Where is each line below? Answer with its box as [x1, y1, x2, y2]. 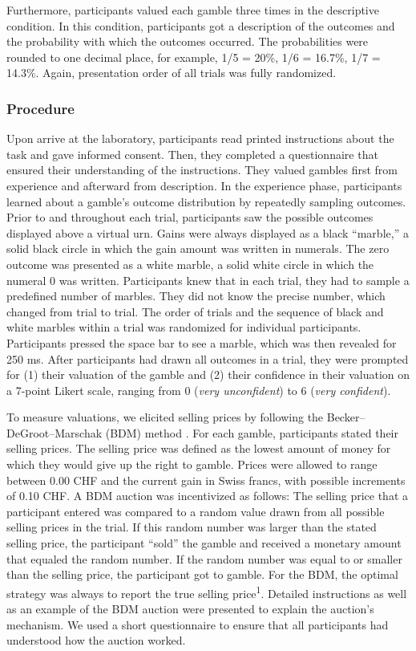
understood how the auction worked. [6, 632, 186, 649]
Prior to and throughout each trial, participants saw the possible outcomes [6, 209, 374, 226]
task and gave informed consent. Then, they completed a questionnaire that [6, 145, 378, 162]
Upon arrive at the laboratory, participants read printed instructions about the [6, 130, 394, 147]
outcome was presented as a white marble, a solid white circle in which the [6, 255, 374, 272]
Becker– [326, 409, 366, 425]
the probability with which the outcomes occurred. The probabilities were [6, 33, 369, 50]
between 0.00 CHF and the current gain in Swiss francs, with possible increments [6, 471, 406, 488]
